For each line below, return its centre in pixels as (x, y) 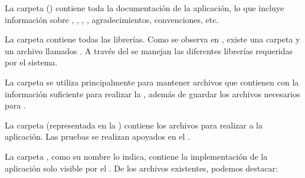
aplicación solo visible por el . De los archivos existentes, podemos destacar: (141, 168)
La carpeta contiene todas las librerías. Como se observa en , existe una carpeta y (152, 39)
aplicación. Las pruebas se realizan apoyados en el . (98, 136)
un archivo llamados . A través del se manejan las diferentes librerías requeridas (149, 50)
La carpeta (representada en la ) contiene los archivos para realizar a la (134, 125)
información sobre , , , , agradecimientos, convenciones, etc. (112, 19)
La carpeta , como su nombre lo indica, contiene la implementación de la (136, 156)
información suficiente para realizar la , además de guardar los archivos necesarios (152, 93)
